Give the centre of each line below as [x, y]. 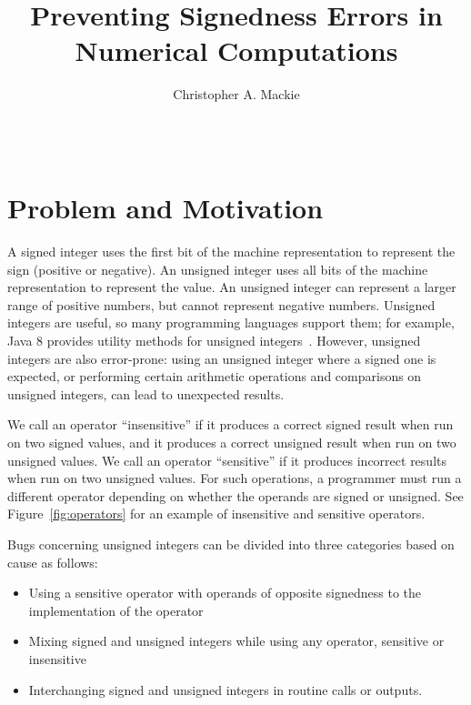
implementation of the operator [116, 610]
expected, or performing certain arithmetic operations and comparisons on [215, 376]
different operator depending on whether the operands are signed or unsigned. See [235, 495]
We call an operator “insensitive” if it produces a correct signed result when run [230, 424]
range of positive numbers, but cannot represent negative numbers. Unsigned [221, 304]
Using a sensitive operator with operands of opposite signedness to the [225, 593]
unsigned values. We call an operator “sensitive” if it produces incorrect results [227, 460]
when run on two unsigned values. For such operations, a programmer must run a [235, 478]
